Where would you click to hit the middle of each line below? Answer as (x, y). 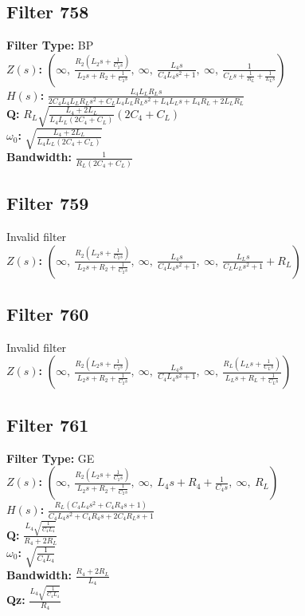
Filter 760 (48, 313)
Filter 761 (48, 424)
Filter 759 (48, 203)
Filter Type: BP (50, 45)
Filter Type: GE (51, 458)
